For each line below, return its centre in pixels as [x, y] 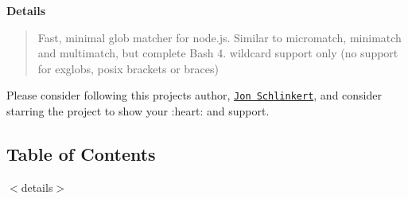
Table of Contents [81, 154]
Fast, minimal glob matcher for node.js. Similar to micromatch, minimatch [220, 37]
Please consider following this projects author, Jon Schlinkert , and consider [194, 95]
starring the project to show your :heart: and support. [138, 111]
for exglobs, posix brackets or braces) [128, 68]
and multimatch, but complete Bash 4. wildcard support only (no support [218, 53]
